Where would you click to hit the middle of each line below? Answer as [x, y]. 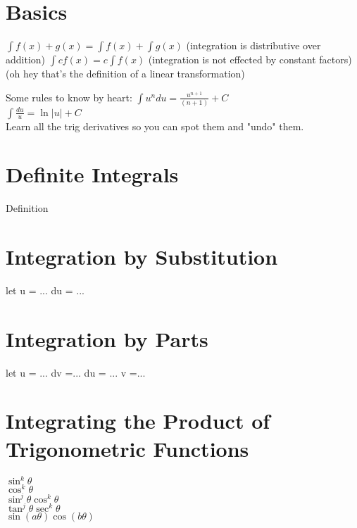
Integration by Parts [107, 338]
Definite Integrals [92, 174]
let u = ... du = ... [45, 290]
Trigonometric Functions [127, 448]
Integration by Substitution [142, 257]
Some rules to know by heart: [69, 97]
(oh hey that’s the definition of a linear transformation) [125, 74]
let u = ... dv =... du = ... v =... [76, 372]
